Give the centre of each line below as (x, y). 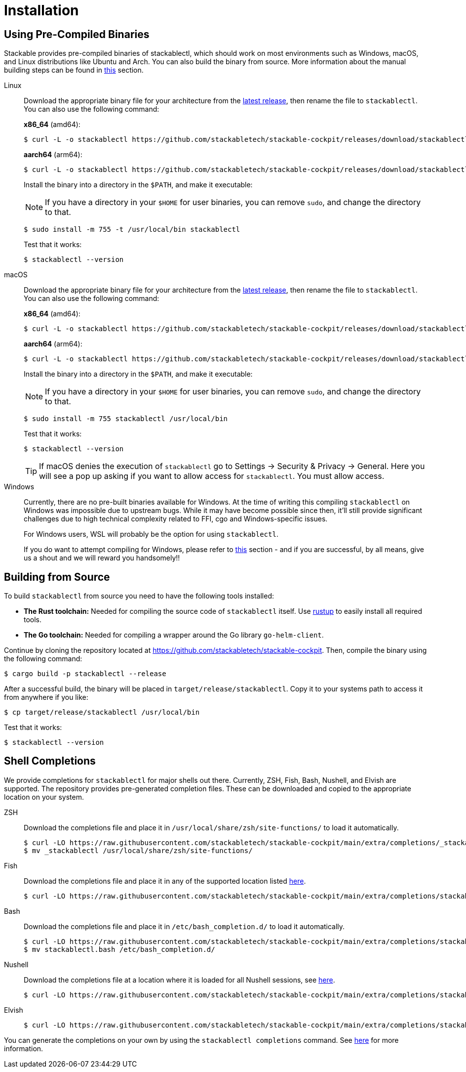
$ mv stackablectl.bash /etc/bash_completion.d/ (119, 949)
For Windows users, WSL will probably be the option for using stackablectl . (151, 534)
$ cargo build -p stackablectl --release (85, 674)
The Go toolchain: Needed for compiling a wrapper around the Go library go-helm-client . (174, 635)
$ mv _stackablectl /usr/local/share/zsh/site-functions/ (138, 850)
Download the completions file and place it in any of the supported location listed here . (165, 881)
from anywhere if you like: (46, 697)
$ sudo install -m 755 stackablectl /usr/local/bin (126, 419)
